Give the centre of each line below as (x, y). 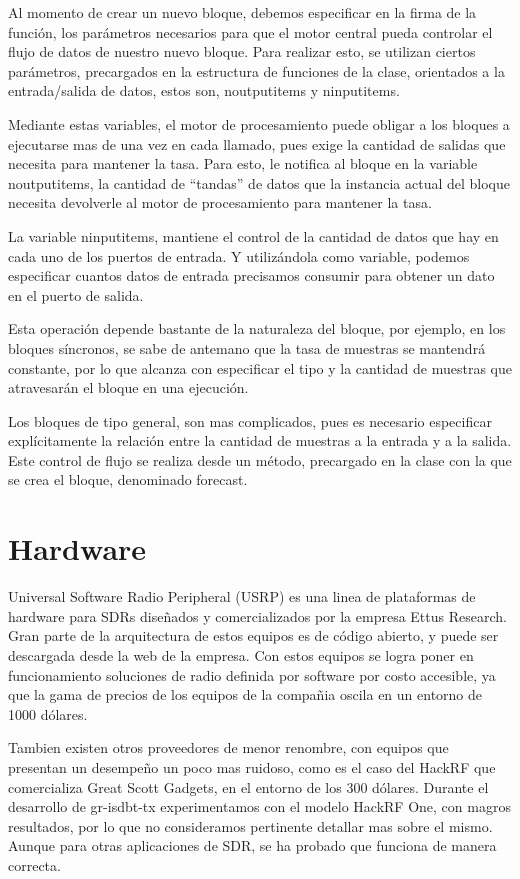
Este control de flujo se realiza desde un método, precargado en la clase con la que (260, 459)
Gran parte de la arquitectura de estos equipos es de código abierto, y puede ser (253, 635)
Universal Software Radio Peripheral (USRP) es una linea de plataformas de (242, 596)
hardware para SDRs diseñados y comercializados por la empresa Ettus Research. (257, 615)
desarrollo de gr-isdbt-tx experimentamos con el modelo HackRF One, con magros (259, 806)
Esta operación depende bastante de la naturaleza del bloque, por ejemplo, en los (257, 328)
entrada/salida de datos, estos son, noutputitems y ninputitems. (204, 90)
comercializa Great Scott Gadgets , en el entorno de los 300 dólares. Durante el (248, 786)
